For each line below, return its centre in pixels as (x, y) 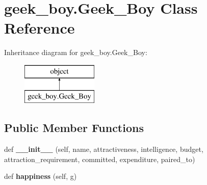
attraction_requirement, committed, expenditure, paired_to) (100, 159)
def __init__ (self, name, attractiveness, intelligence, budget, (104, 149)
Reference (40, 28)
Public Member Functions (74, 128)
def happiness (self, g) (41, 176)
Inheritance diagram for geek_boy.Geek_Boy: (76, 52)
